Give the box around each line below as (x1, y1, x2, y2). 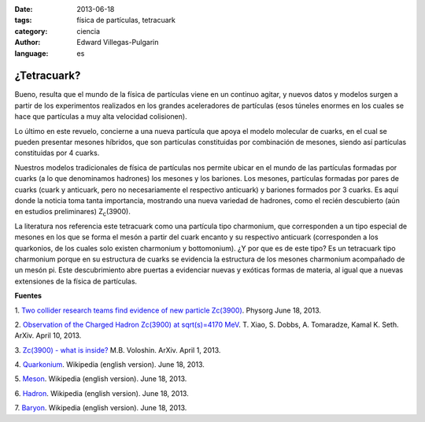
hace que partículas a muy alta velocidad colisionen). (14, 112, 188, 121)
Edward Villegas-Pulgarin (76, 38, 159, 47)
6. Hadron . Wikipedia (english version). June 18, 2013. (14, 388, 189, 398)
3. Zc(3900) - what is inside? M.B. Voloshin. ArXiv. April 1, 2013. (14, 345, 221, 354)
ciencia (76, 26, 101, 35)
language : (14, 48, 49, 58)
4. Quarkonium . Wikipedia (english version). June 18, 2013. (14, 360, 205, 369)
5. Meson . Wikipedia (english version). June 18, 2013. (14, 374, 187, 383)
